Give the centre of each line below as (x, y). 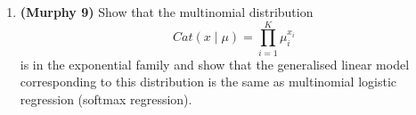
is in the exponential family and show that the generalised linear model (215, 64)
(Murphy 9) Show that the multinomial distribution (167, 12)
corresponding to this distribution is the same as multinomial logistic (208, 82)
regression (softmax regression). (106, 99)
